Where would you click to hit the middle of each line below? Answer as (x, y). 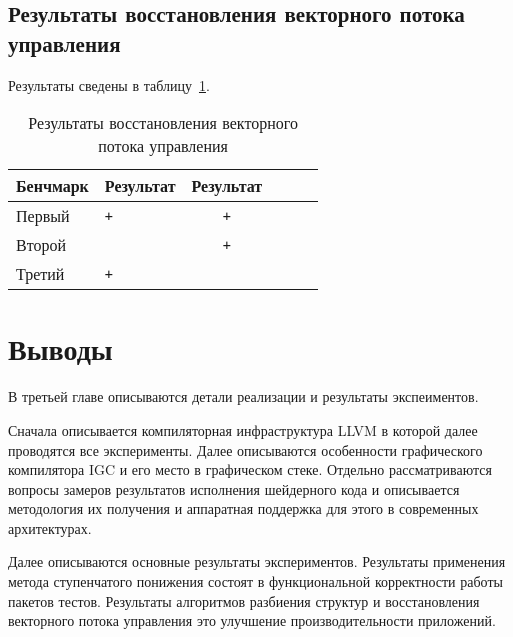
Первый (43, 216)
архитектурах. (50, 527)
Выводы (60, 348)
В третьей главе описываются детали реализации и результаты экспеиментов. (243, 396)
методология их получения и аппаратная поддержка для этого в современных (243, 508)
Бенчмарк (52, 186)
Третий (40, 274)
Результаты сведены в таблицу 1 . (109, 84)
